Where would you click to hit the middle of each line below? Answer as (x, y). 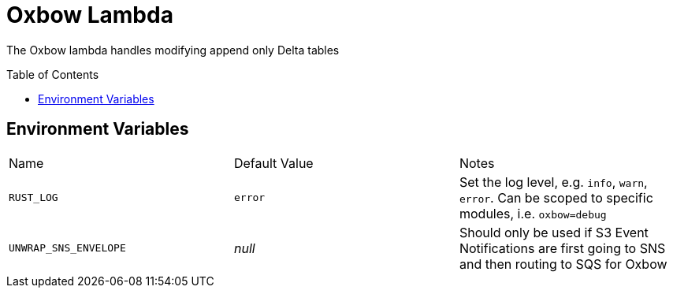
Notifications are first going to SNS (562, 248)
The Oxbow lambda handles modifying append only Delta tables (173, 50)
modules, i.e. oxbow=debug (533, 213)
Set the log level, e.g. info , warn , (553, 182)
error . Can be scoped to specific (556, 197)
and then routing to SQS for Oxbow (563, 264)
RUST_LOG (33, 198)
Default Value (273, 163)
